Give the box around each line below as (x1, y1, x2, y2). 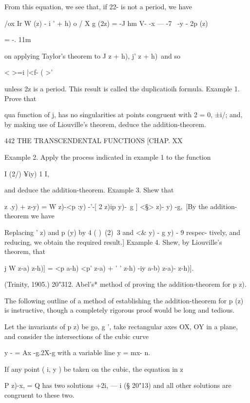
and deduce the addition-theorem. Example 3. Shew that (4, 185, 174, 195)
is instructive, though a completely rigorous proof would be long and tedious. (4, 305, 235, 315)
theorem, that (4, 246, 46, 256)
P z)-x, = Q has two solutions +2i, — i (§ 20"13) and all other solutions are (4, 380, 231, 390)
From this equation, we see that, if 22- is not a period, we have (4, 1, 192, 11)
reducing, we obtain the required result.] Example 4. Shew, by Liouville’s (4, 236, 222, 247)
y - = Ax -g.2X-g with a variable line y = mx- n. (4, 347, 151, 358)
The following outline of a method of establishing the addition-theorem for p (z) (4, 295, 244, 305)
